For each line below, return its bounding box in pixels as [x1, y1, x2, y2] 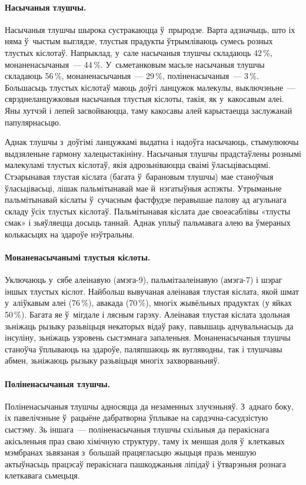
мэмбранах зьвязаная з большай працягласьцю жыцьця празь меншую [5, 446, 257, 458]
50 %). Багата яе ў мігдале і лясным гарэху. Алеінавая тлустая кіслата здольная [5, 308, 290, 321]
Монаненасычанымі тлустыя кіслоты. [5, 251, 151, 263]
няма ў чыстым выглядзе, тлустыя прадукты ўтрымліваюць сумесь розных [5, 35, 273, 47]
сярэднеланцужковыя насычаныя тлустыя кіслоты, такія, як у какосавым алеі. [5, 93, 284, 105]
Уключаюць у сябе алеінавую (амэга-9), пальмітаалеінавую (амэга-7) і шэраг [5, 273, 282, 286]
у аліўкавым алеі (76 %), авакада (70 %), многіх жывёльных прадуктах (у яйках [5, 296, 292, 309]
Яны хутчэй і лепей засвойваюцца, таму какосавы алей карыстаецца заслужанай [5, 104, 292, 116]
